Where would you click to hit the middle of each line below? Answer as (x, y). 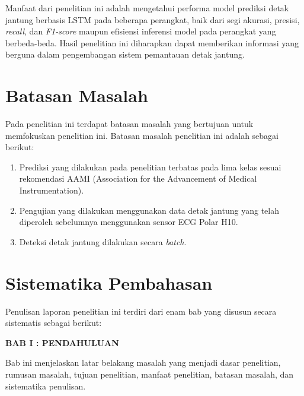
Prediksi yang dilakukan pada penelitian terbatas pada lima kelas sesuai (150, 167)
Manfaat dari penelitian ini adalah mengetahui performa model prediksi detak (147, 8)
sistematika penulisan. (46, 386)
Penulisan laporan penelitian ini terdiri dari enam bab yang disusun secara (141, 311)
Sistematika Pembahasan (109, 282)
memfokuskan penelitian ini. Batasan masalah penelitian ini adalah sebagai (142, 135)
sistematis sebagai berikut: (54, 323)
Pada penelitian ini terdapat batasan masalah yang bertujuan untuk (129, 124)
